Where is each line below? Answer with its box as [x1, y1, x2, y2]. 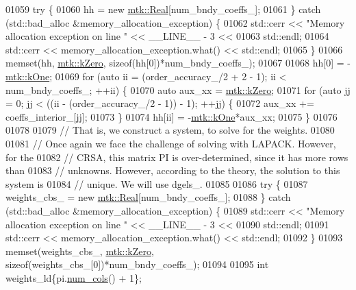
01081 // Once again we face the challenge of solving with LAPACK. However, [5, 136, 336, 150]
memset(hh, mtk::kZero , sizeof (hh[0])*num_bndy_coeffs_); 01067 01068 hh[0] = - [5, 56, 351, 70]
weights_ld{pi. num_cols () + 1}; [5, 270, 142, 285]
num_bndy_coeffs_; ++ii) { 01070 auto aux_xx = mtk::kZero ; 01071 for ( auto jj [5, 82, 351, 97]
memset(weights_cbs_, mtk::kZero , [5, 243, 154, 258]
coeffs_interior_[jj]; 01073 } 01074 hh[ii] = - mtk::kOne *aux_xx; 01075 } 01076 [5, 109, 338, 123]
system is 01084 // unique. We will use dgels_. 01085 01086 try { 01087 [5, 176, 308, 191]
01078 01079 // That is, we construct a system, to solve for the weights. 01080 [5, 123, 335, 137]
